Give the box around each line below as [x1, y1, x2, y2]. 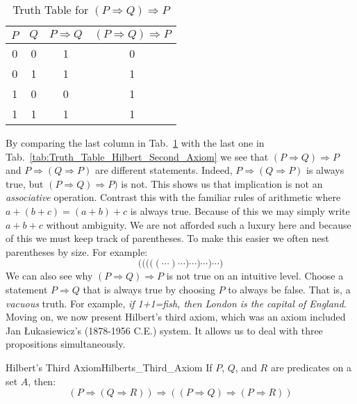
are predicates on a [270, 359, 351, 374]
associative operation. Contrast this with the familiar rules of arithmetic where [6, 190, 341, 204]
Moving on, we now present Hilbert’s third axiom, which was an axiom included [6, 309, 346, 324]
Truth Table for [13, 1, 89, 17]
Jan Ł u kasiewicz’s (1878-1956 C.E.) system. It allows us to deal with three [6, 323, 323, 337]
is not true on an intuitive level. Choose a [166, 268, 344, 283]
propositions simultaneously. [6, 337, 126, 351]
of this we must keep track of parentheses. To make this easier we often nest [6, 231, 329, 245]
